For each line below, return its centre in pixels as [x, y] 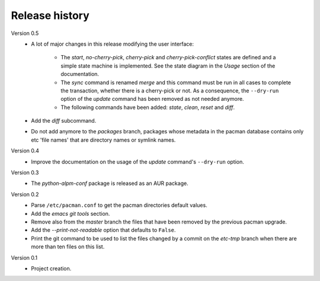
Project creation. [51, 268]
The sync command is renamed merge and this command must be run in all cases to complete [176, 82]
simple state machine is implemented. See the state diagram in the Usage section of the [168, 66]
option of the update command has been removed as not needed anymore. [152, 99]
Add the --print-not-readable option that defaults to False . [103, 230]
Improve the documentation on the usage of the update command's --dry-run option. [137, 162]
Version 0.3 [25, 173]
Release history [50, 15]
